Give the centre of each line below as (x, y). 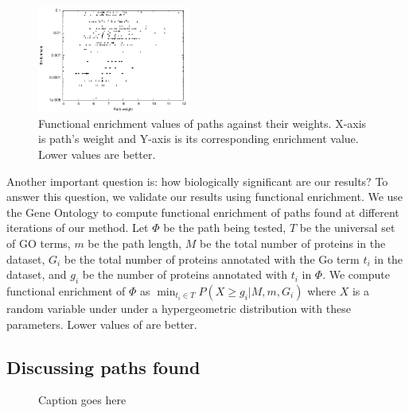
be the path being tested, (225, 228)
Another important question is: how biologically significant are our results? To (197, 181)
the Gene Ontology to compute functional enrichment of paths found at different (203, 212)
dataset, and (37, 274)
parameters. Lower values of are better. (102, 324)
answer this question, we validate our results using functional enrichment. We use (205, 197)
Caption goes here (82, 400)
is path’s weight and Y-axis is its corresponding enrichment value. (199, 139)
